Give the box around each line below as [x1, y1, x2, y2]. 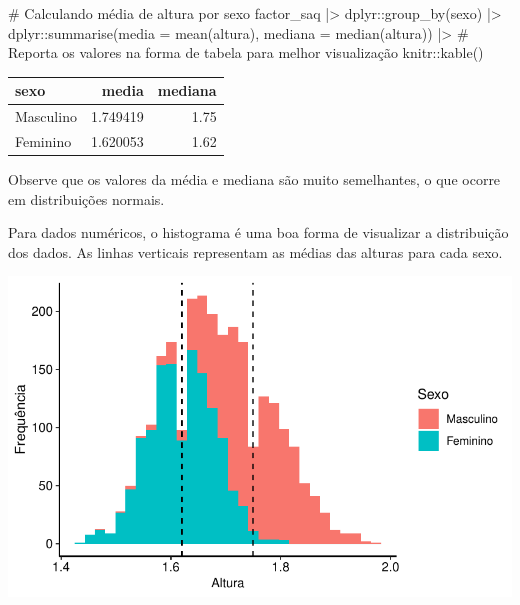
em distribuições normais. [8, 188, 165, 209]
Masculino [15, 106, 77, 127]
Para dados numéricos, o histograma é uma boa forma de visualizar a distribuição [8, 222, 509, 243]
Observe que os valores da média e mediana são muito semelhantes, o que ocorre [8, 169, 501, 190]
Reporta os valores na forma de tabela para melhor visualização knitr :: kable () [8, 42, 484, 63]
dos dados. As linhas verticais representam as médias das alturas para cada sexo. [8, 241, 503, 262]
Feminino [15, 130, 72, 151]
